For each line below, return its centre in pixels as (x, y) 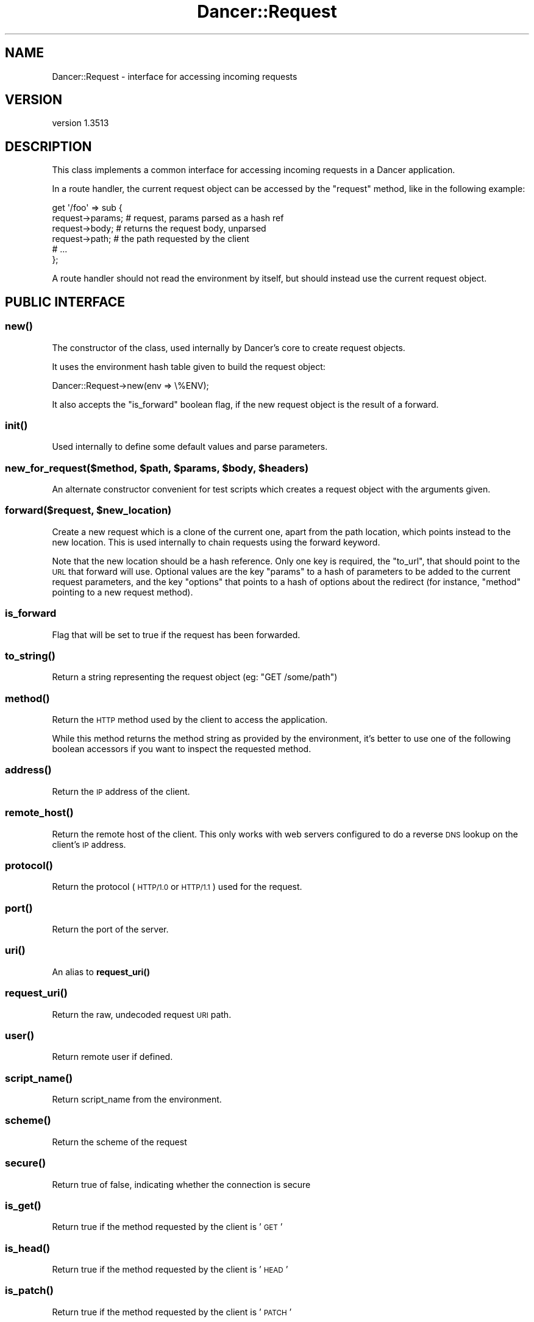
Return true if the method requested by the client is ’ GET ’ (167, 1227)
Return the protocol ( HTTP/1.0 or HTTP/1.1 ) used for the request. (177, 887)
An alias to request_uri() (101, 972)
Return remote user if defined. (112, 1057)
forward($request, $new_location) (88, 510)
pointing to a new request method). (123, 592)
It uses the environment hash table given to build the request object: (189, 366)
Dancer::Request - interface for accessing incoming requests (175, 76)
